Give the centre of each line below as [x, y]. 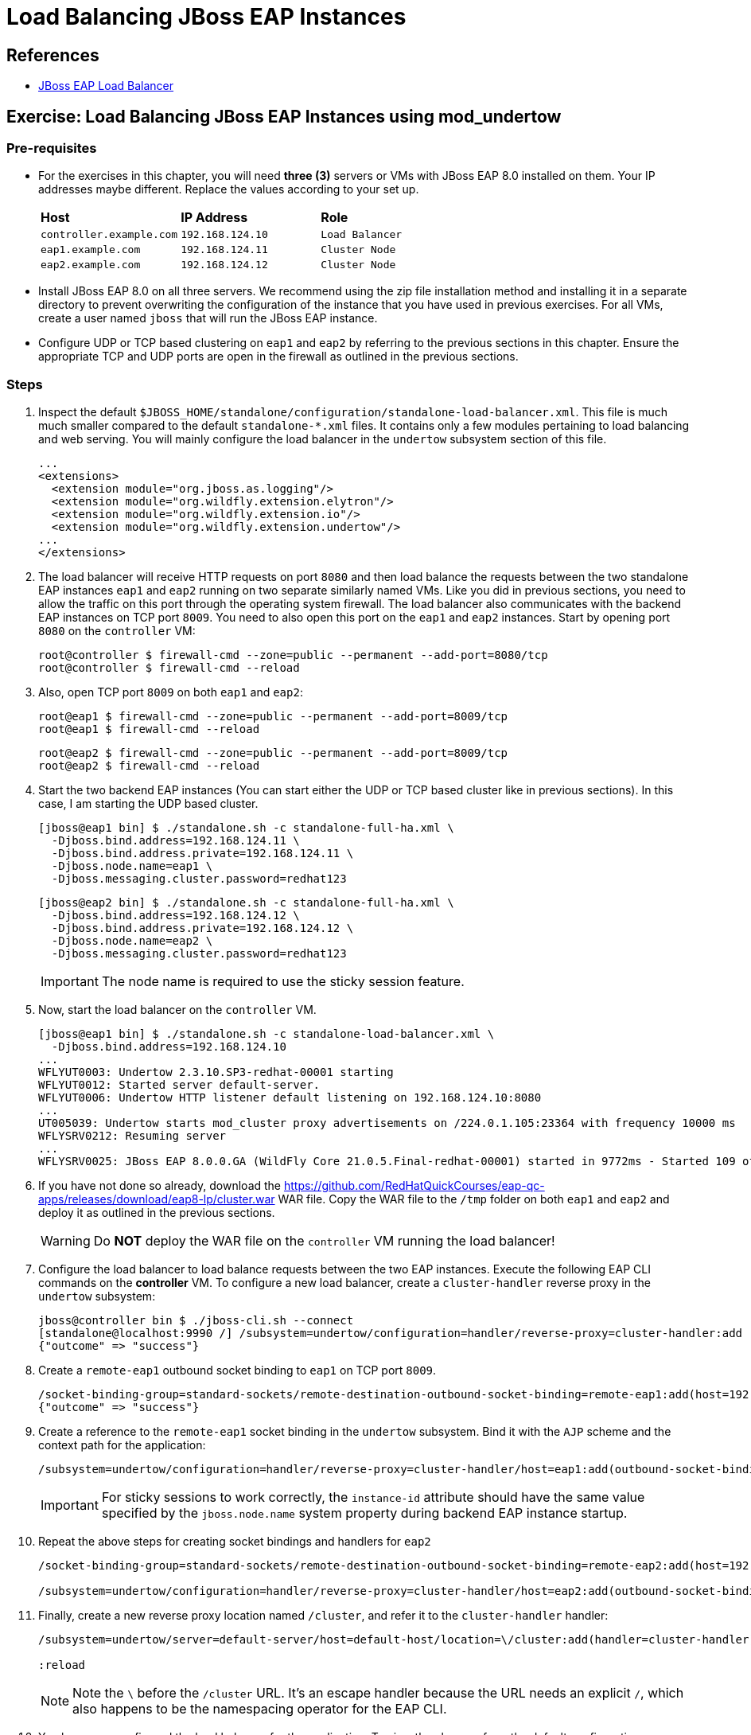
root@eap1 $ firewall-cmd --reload [149, 729]
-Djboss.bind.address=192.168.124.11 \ [175, 841]
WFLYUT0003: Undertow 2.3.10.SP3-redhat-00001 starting [216, 1072]
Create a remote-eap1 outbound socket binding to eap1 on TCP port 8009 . [237, 1370]
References [53, 55]
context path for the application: [122, 1445]
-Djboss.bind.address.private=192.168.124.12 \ [202, 928]
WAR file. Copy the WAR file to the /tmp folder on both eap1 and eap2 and [474, 1199]
